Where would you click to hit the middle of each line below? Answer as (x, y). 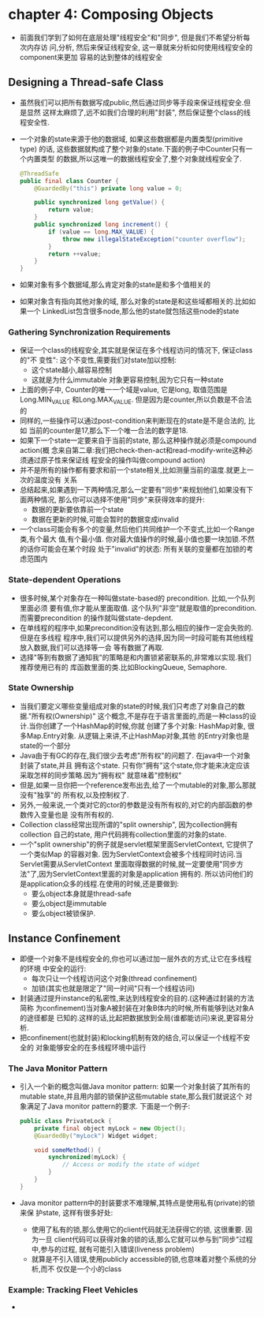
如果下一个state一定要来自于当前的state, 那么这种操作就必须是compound (138, 440)
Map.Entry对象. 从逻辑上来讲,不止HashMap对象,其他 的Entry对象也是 (138, 735)
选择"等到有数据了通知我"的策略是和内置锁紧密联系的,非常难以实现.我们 (135, 657)
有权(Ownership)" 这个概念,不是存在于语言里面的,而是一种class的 (144, 716)
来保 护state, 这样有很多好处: (66, 1212)
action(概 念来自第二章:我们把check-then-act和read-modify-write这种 (133, 451)
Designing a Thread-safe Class (86, 82)
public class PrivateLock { (65, 1121)
